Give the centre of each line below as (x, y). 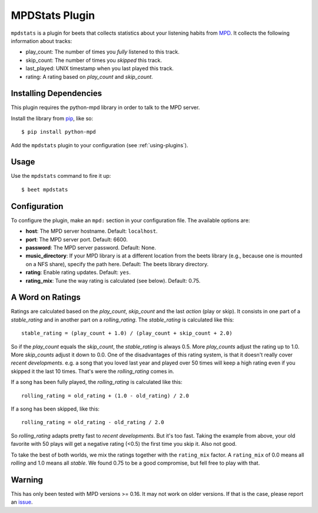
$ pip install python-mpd (59, 132)
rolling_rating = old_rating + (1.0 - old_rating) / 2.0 (105, 395)
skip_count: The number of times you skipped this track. (94, 60)
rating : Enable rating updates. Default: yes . (78, 272)
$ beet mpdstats (45, 189)
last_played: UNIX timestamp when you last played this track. (100, 68)
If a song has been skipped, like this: (55, 409)
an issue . (22, 502)
